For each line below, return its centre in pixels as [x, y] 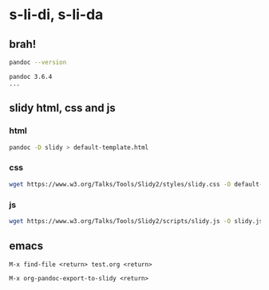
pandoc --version [38, 62]
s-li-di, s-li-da [56, 15]
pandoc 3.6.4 [31, 76]
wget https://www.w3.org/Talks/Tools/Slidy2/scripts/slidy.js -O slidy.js [136, 221]
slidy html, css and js [62, 108]
